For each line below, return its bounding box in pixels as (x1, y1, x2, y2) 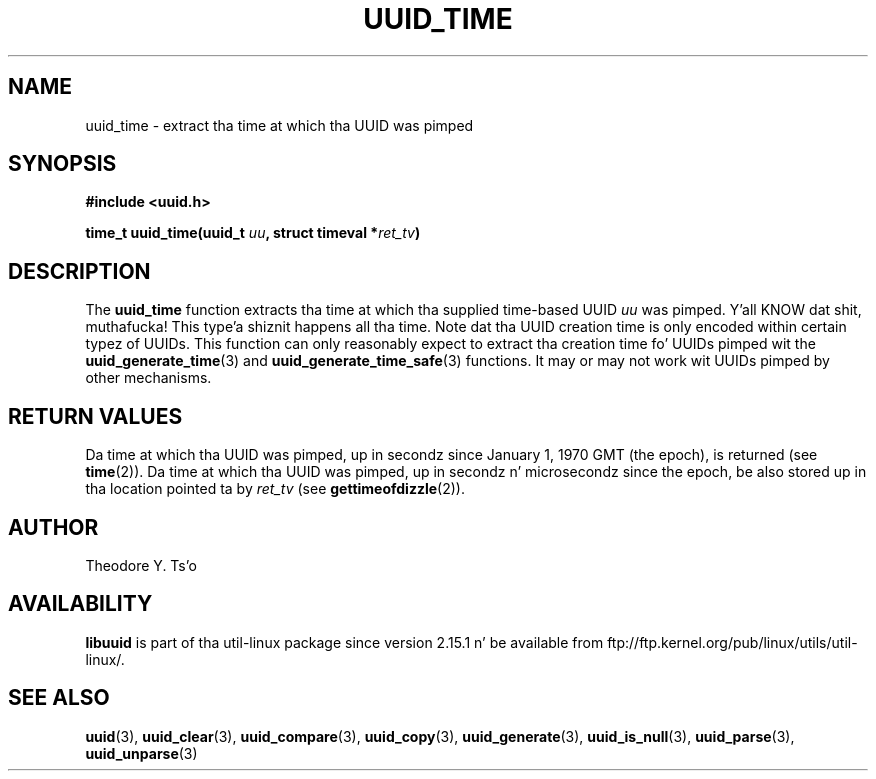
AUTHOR (8, 514, 99, 540)
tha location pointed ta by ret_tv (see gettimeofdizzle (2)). (85, 480, 465, 498)
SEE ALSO (8, 685, 110, 711)
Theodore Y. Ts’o (85, 556, 197, 574)
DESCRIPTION (8, 258, 151, 284)
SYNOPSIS (8, 151, 117, 177)
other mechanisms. (85, 369, 212, 387)
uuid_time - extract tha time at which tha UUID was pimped (85, 116, 474, 134)
